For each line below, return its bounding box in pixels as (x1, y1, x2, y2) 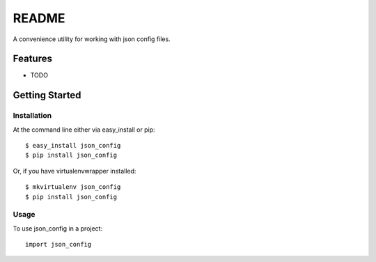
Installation (13, 111, 52, 121)
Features (13, 53, 52, 65)
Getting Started (13, 89, 81, 101)
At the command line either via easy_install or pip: (13, 125, 156, 134)
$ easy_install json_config (25, 141, 121, 149)
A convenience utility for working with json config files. (13, 35, 171, 43)
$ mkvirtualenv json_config (25, 183, 121, 191)
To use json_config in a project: (13, 224, 103, 233)
